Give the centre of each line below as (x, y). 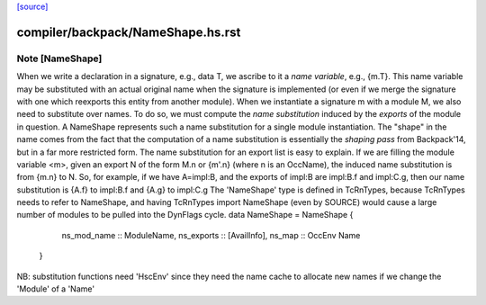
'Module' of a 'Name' (55, 289)
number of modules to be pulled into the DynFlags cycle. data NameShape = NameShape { (185, 215)
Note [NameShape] (59, 58)
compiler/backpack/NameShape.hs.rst (129, 32)
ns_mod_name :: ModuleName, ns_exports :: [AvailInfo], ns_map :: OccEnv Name (211, 235)
